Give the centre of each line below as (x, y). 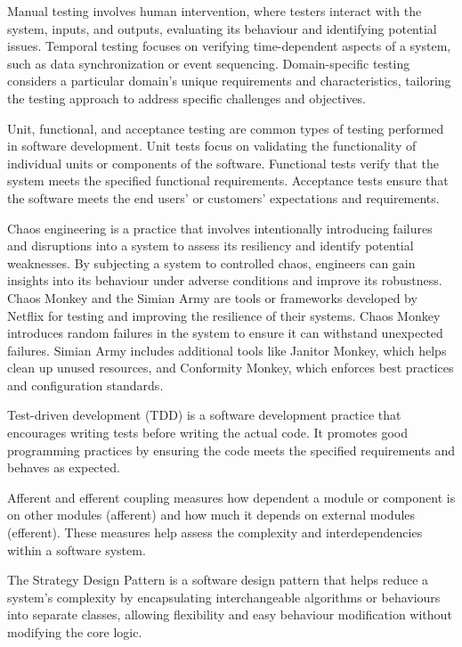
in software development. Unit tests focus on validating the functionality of (212, 146)
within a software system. (77, 549)
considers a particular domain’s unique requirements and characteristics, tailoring (229, 81)
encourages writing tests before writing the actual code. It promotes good (208, 433)
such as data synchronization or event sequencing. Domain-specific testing (209, 63)
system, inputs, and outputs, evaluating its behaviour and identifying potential (222, 28)
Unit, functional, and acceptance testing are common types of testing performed (226, 128)
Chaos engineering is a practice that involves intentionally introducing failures (220, 228)
